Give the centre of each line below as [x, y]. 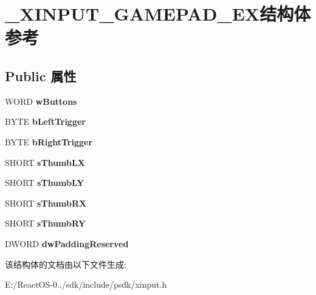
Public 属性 [41, 75]
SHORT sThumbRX [46, 203]
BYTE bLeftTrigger [45, 121]
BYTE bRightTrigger [49, 141]
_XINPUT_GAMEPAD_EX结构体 [158, 14]
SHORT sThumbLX [45, 162]
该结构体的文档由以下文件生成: [66, 264]
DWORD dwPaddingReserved [67, 243]
